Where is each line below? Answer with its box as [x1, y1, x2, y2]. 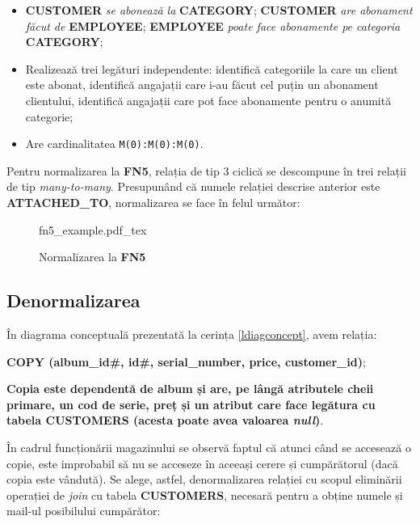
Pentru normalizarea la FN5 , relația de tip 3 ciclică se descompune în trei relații [6, 162, 406, 179]
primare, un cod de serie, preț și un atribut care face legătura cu [6, 395, 376, 412]
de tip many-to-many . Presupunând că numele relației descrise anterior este [6, 178, 380, 195]
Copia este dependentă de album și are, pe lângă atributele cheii [6, 380, 374, 397]
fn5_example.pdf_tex [39, 221, 147, 238]
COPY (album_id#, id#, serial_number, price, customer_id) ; [6, 353, 366, 370]
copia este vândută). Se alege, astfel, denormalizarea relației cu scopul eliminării [6, 471, 402, 488]
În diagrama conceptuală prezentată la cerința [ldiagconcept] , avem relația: [6, 325, 377, 342]
